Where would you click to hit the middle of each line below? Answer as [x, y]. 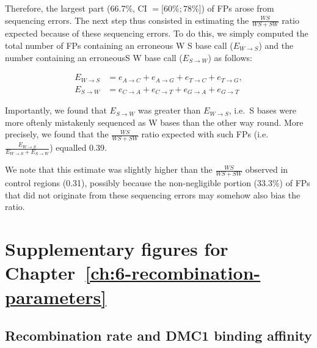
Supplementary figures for [117, 249]
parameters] [56, 296]
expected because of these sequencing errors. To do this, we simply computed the [157, 33]
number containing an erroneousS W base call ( [94, 57]
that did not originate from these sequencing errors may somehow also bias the [153, 194]
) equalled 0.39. [78, 147]
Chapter [40, 273]
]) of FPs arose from [236, 8]
